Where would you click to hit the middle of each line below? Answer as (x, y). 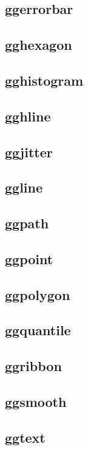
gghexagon (39, 45)
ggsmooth (36, 401)
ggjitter (29, 152)
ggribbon (33, 366)
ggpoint (29, 258)
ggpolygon (38, 294)
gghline (28, 116)
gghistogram (44, 80)
